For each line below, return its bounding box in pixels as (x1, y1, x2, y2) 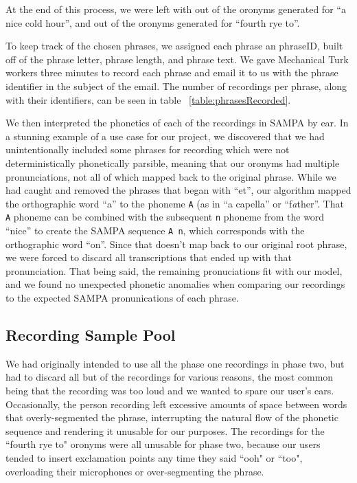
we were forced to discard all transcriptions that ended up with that (5, 250, 292, 265)
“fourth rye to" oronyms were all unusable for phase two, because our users (5, 437, 321, 451)
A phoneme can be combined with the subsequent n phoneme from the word (5, 210, 325, 224)
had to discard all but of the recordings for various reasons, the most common (5, 370, 334, 384)
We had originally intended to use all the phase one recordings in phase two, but (5, 356, 345, 370)
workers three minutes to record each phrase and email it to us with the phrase (5, 65, 338, 80)
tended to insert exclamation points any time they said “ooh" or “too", (5, 451, 303, 465)
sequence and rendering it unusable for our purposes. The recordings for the (5, 423, 325, 438)
